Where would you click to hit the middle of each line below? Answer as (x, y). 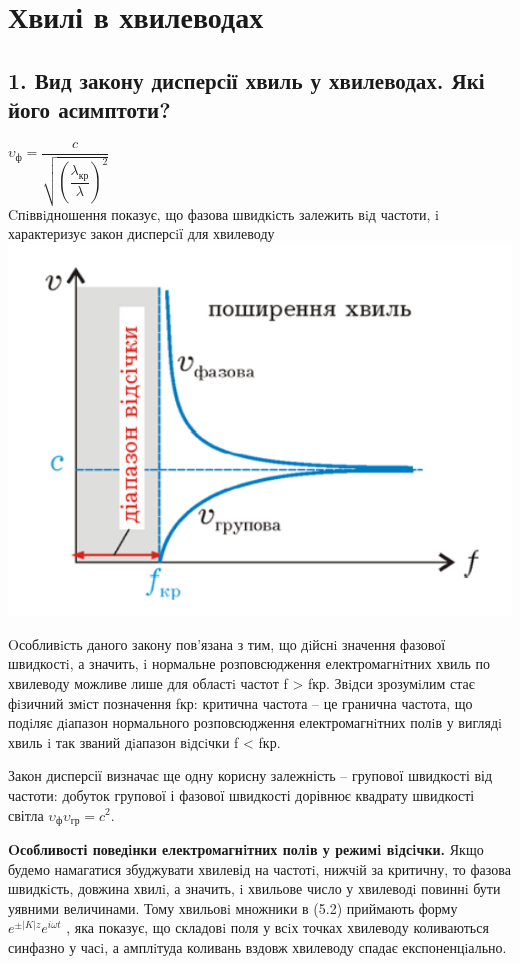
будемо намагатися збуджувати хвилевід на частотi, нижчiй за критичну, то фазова (259, 868)
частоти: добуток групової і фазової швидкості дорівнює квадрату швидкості (241, 794)
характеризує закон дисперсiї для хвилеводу (141, 233)
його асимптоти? (89, 109)
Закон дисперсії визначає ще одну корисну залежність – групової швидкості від (250, 775)
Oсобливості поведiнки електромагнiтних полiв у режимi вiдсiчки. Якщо (246, 848)
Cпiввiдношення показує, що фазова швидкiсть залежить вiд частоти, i (223, 213)
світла (26, 814)
